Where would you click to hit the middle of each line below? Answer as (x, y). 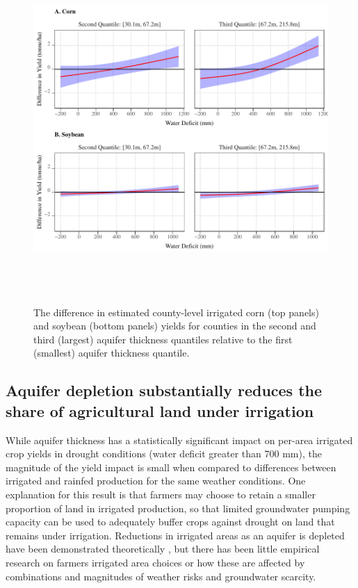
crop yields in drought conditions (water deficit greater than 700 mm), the (164, 454)
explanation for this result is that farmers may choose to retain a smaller (161, 494)
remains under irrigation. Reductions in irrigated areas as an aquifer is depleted (175, 535)
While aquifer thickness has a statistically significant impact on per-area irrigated (179, 440)
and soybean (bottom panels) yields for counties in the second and (175, 326)
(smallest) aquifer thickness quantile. (112, 353)
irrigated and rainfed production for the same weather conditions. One (156, 481)
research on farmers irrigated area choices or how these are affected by (155, 562)
